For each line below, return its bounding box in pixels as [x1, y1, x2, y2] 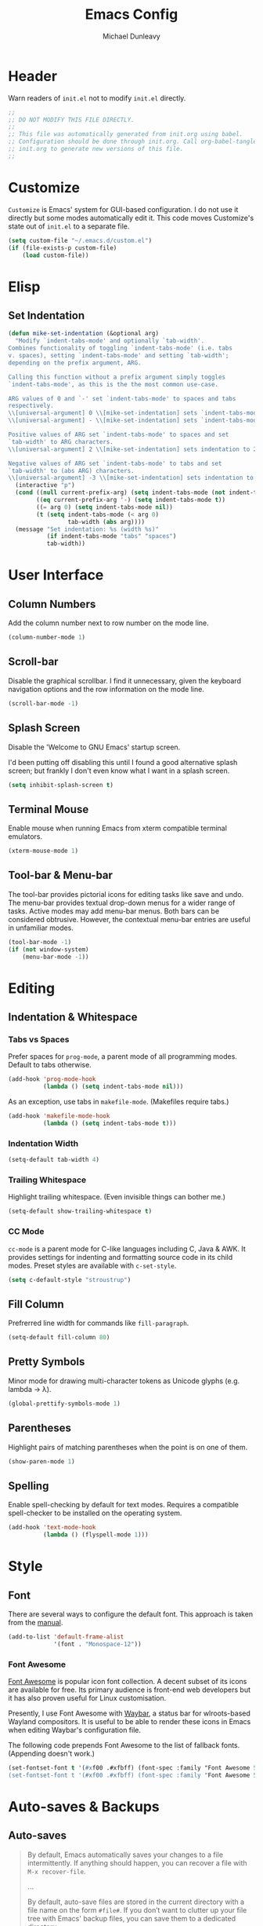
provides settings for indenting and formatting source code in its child [8, 1252, 233, 1261]
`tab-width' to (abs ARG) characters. [8, 467, 135, 474]
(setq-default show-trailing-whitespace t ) [8, 1207, 153, 1215]
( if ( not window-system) [8, 945, 89, 954]
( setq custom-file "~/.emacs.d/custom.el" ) [8, 236, 153, 244]
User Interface [8, 566, 104, 584]
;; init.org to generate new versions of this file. [8, 145, 184, 153]
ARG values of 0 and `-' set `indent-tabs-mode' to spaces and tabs [8, 394, 236, 402]
